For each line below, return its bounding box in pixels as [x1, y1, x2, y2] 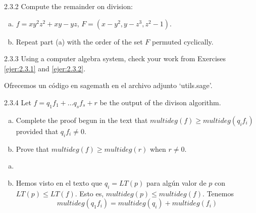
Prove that [16, 143, 49, 154]
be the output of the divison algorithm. [99, 97, 221, 107]
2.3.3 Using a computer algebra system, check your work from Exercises [4, 53, 226, 64]
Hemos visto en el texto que [16, 177, 103, 188]
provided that [16, 125, 59, 136]
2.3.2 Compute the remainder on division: [4, 1, 133, 11]
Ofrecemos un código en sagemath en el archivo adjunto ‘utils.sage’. [4, 80, 213, 91]
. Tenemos [202, 188, 234, 198]
